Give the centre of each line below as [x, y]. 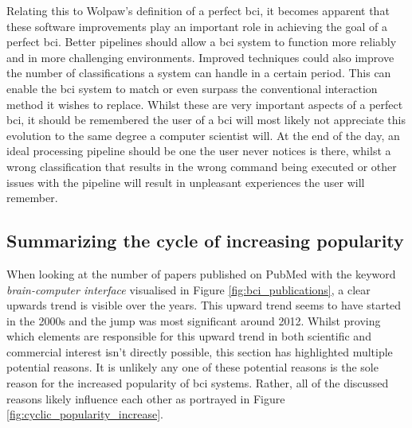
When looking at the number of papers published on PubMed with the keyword [201, 273]
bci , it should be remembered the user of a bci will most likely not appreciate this [206, 120]
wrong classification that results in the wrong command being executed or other [202, 166]
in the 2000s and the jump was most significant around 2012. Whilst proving [194, 320]
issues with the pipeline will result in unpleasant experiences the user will [186, 182]
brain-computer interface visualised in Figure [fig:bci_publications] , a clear [188, 289]
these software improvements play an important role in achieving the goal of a [197, 26]
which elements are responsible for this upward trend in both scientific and [189, 336]
